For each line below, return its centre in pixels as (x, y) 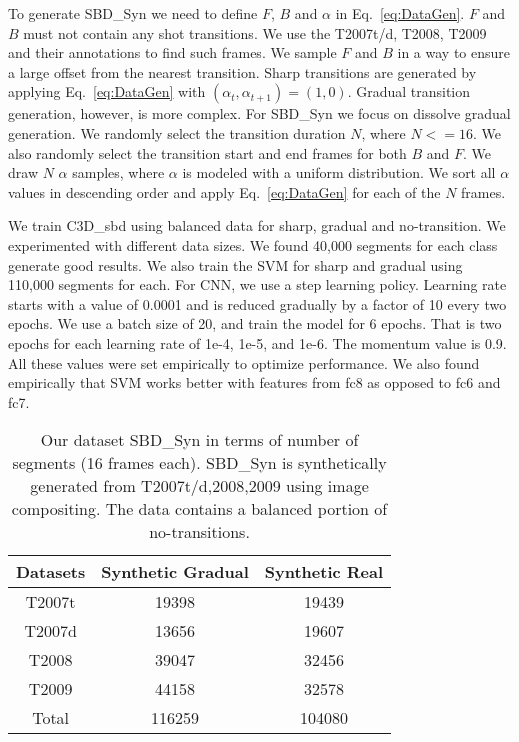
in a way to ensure (454, 52)
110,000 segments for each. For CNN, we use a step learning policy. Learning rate (257, 284)
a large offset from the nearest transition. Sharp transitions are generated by (242, 71)
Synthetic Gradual (175, 572)
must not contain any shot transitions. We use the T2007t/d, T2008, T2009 (255, 32)
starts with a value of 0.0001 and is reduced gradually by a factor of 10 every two (257, 303)
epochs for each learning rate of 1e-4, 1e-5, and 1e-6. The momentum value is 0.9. (257, 342)
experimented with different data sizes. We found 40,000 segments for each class (253, 244)
